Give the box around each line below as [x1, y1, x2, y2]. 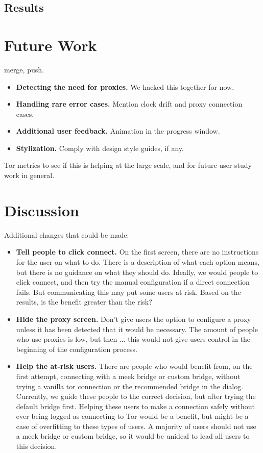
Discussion [4, 199, 79, 220]
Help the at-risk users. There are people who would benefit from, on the [16, 361, 253, 371]
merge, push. [4, 64, 44, 74]
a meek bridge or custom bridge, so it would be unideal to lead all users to [16, 431, 250, 441]
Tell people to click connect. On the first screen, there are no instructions [16, 246, 259, 257]
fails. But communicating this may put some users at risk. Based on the [16, 286, 241, 297]
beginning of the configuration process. [16, 343, 137, 354]
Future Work [4, 34, 97, 55]
